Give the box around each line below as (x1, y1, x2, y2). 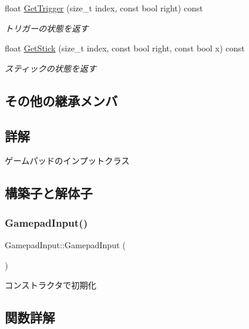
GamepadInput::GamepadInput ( (5, 238, 126, 251)
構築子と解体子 (5, 184, 93, 202)
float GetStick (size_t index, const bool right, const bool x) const (5, 42, 245, 54)
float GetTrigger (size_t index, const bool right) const (5, 2, 203, 14)
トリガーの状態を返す (5, 22, 88, 34)
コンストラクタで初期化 (5, 279, 97, 291)
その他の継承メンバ (5, 91, 118, 109)
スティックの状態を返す (5, 62, 97, 74)
